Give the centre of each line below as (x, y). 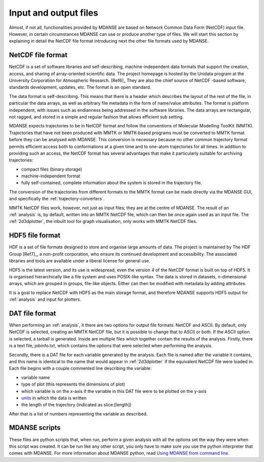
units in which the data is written (54, 398)
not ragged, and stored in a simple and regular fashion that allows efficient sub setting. (96, 117)
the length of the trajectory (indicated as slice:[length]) (77, 405)
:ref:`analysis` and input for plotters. (45, 299)
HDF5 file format (35, 235)
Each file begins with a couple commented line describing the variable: (80, 368)
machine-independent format (51, 176)
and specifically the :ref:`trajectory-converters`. (57, 199)
